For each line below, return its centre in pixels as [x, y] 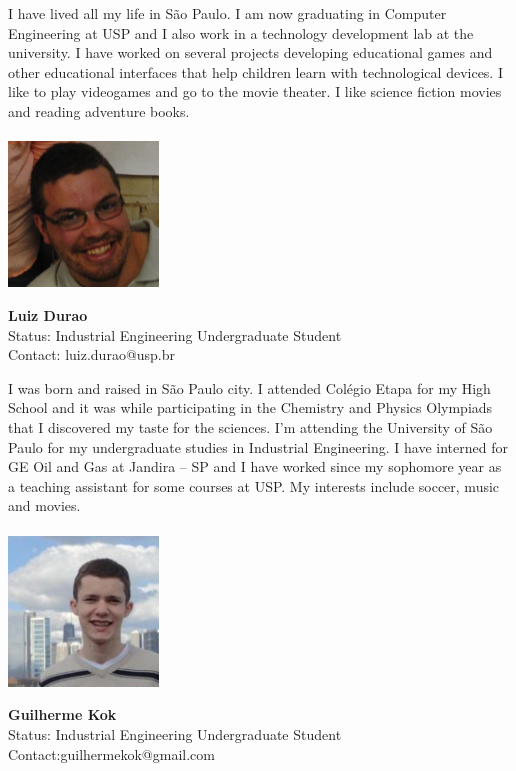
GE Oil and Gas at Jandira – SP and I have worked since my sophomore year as [255, 466]
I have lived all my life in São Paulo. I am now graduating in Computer [227, 13]
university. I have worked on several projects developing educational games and [250, 52]
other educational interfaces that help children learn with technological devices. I [255, 71]
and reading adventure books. [99, 110]
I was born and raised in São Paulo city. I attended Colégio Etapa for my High [249, 387]
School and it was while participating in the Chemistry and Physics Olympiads [250, 407]
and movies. [44, 505]
